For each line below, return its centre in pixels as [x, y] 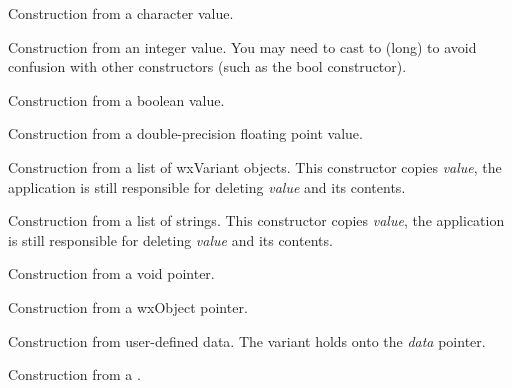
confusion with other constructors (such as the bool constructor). [207, 66]
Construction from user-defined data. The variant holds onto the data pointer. [247, 340]
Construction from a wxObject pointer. [128, 306]
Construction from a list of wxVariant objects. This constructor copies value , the [255, 166]
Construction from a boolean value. [116, 99]
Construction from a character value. [121, 13]
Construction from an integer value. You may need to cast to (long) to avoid [242, 46]
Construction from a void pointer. [111, 273]
